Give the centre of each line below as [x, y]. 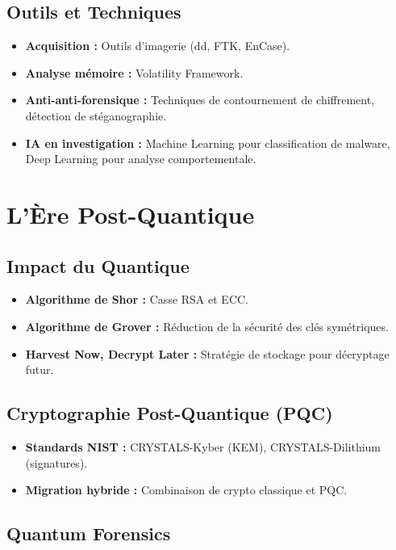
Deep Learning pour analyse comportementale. [141, 159]
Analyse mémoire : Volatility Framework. [134, 72]
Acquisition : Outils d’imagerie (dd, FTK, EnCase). [158, 46]
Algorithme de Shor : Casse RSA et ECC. [137, 299]
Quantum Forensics [89, 533]
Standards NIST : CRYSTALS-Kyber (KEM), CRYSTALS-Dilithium [203, 446]
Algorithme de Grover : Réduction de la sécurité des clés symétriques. [207, 326]
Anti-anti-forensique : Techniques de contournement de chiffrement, [200, 100]
